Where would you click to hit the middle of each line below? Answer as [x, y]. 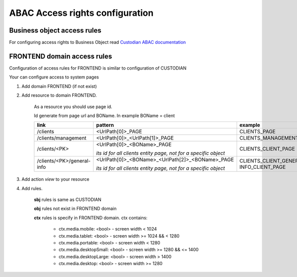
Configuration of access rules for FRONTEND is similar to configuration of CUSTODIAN [98, 68]
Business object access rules [55, 30]
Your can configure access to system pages [54, 77]
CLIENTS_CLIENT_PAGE [267, 149]
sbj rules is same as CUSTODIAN [68, 199]
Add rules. [32, 188]
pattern [105, 125]
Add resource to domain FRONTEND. [59, 95]
